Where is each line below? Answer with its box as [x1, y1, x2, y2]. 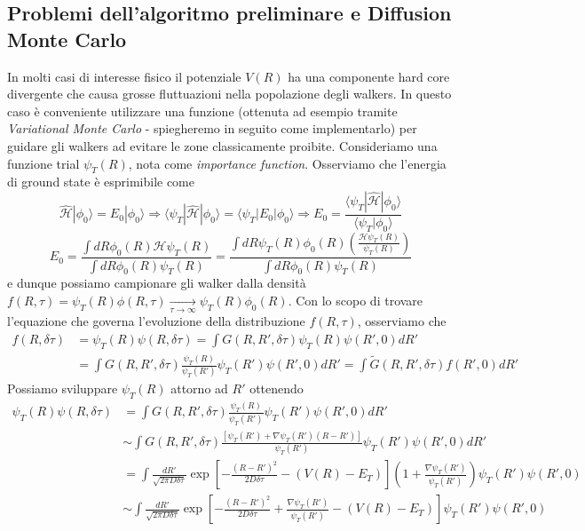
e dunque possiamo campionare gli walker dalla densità [7, 273, 306, 292]
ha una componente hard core [288, 67, 450, 85]
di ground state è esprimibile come [7, 172, 194, 191]
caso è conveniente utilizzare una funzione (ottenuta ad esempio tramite [7, 101, 398, 120]
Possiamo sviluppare [7, 379, 118, 398]
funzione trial [7, 154, 80, 172]
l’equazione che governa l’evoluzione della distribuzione [7, 312, 305, 330]
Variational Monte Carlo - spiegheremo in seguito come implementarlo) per [7, 119, 417, 138]
